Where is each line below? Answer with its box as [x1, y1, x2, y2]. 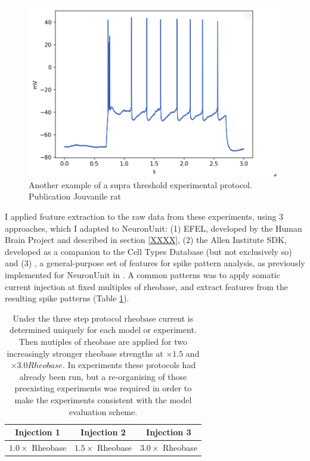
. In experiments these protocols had [63, 359, 196, 371]
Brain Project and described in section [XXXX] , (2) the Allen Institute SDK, [5, 233, 287, 246]
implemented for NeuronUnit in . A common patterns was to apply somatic [5, 269, 280, 281]
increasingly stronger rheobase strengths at [7, 347, 163, 359]
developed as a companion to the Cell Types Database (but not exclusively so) [5, 245, 292, 257]
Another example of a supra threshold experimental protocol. [29, 178, 252, 191]
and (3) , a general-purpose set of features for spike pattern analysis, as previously [5, 257, 305, 269]
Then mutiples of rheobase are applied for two [18, 335, 188, 348]
